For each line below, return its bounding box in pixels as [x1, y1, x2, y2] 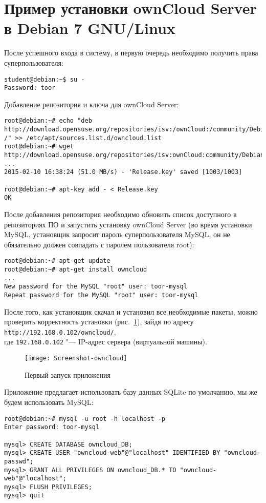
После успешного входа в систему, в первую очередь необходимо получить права [4, 47, 258, 58]
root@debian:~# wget [4, 143, 74, 150]
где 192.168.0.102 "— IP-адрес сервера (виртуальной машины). [4, 336, 207, 347]
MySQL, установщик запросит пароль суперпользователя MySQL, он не [4, 229, 230, 240]
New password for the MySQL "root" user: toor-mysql [4, 283, 187, 291]
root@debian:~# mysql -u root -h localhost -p [4, 415, 165, 422]
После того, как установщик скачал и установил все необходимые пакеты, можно [4, 306, 258, 317]
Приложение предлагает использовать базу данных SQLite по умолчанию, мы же [4, 386, 257, 397]
